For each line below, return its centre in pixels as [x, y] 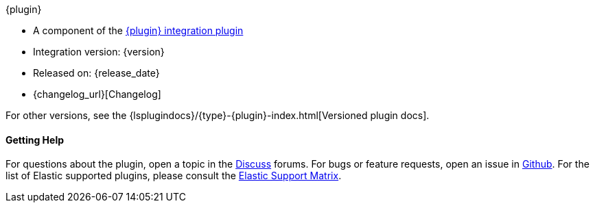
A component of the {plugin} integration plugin [138, 30]
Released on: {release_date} [96, 73]
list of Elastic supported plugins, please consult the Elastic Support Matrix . [174, 176]
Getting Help [35, 140]
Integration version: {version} [99, 52]
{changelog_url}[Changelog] [97, 94]
